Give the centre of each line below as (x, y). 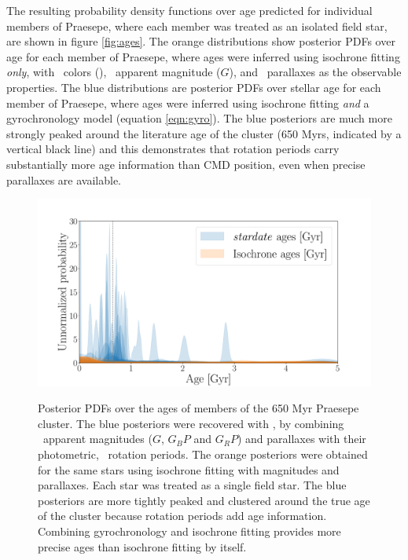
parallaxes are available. (64, 179)
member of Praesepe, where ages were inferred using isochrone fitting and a (188, 102)
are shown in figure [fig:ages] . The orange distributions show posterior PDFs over (201, 41)
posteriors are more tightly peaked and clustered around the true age (204, 500)
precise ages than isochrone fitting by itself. (142, 546)
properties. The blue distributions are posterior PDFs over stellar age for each (194, 87)
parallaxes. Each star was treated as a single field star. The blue (192, 485)
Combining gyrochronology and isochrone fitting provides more (189, 531)
